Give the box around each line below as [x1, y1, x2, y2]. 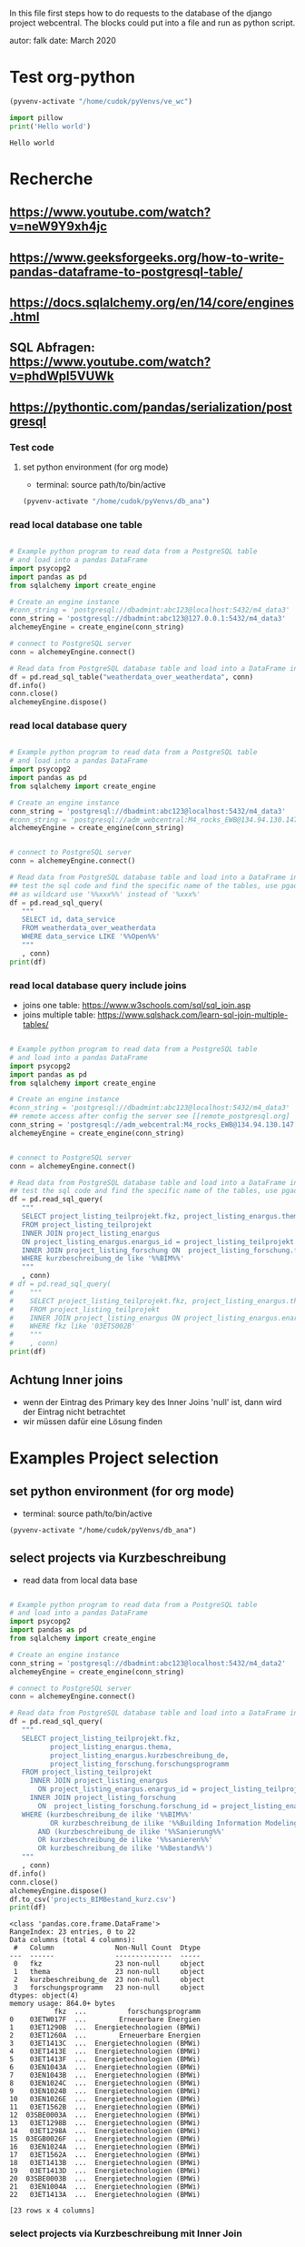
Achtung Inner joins [9, 1372, 123, 1388]
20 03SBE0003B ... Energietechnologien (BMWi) [9, 2174, 202, 2183]
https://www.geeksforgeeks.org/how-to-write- [9, 249, 284, 265]
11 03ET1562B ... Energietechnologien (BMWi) [9, 2102, 202, 2112]
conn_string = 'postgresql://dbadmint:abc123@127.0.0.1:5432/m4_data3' [9, 614, 286, 623]
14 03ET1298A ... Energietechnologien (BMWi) [9, 2127, 202, 2136]
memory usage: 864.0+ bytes [9, 1999, 116, 2009]
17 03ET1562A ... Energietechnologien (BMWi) [9, 2151, 202, 2160]
